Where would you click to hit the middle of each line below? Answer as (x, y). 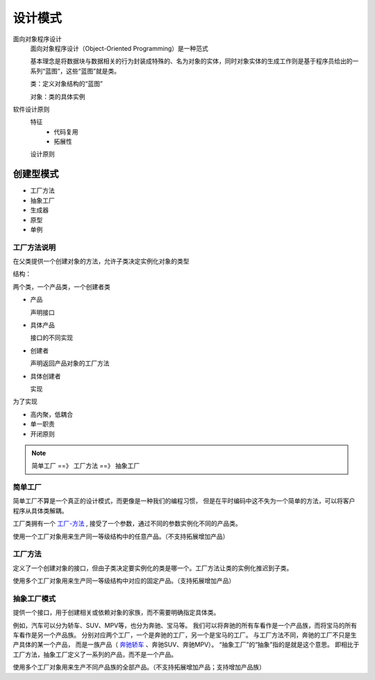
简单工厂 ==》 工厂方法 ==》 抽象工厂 (86, 466)
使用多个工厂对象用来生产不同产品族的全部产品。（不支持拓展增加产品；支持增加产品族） (139, 667)
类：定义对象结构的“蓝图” (67, 84)
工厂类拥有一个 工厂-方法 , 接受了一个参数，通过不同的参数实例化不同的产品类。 (127, 524)
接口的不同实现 (51, 338)
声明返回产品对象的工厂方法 (70, 363)
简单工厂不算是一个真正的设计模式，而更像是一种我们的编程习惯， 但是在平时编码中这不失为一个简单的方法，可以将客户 (184, 501)
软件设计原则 (31, 109)
